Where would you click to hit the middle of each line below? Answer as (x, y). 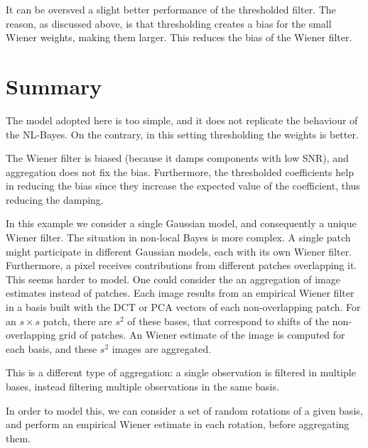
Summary (54, 86)
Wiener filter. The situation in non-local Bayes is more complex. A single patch (178, 237)
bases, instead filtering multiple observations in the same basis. (142, 386)
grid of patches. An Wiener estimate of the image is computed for (202, 335)
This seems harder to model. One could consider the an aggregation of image (173, 279)
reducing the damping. (55, 199)
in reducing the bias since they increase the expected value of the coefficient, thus (183, 186)
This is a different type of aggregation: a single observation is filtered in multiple (181, 372)
